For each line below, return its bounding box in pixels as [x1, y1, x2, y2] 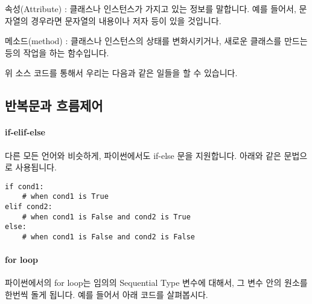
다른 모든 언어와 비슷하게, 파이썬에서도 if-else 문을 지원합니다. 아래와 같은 [5, 149, 281, 161]
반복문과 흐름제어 [5, 96, 103, 115]
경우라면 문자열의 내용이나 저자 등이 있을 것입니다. [31, 14, 221, 27]
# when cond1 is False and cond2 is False [22, 233, 195, 242]
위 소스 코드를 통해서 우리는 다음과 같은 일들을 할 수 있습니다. [5, 66, 238, 79]
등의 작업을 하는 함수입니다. [5, 46, 109, 59]
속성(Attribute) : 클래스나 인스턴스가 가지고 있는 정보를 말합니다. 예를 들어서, [5, 2, 296, 15]
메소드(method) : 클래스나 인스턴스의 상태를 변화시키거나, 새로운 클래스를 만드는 [5, 34, 308, 47]
